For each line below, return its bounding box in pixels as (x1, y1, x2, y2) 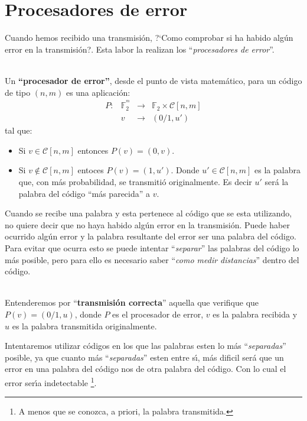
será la (264, 175, 289, 187)
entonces (77, 144, 109, 156)
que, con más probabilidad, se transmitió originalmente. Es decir (18, 175, 252, 187)
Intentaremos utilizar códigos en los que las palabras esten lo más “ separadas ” (5, 339, 286, 352)
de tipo (5, 86, 31, 98)
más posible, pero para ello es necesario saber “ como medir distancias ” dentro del (5, 253, 299, 265)
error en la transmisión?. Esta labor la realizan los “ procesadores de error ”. (5, 43, 275, 55)
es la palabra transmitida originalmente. (12, 319, 157, 332)
